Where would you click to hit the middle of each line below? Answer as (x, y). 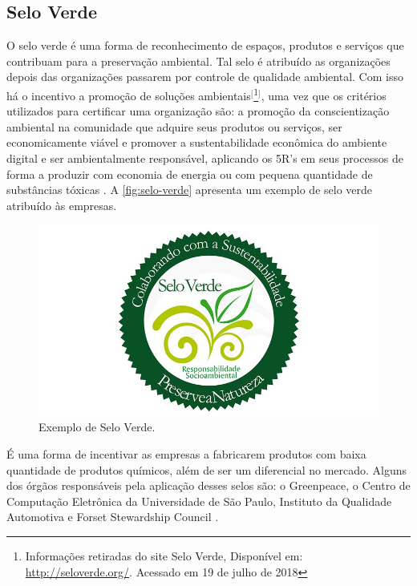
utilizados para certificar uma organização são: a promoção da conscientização (198, 111)
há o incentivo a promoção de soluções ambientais (129, 95)
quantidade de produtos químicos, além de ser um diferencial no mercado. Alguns (207, 469)
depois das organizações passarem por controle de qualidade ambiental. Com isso (205, 77)
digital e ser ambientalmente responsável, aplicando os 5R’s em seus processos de (205, 158)
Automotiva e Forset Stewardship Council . (113, 517)
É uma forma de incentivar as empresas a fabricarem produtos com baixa (186, 454)
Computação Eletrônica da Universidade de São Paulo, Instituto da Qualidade (199, 501)
